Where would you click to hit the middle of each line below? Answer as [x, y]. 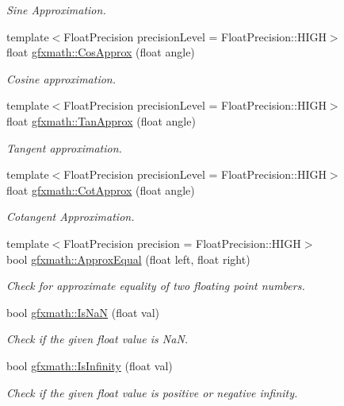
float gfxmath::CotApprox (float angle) [101, 189]
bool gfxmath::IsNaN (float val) [83, 312]
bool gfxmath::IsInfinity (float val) [90, 365]
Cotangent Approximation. [71, 217]
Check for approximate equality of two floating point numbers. [156, 286]
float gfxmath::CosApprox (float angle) [101, 52]
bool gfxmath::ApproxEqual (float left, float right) [128, 259]
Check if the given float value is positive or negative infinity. [152, 392]
